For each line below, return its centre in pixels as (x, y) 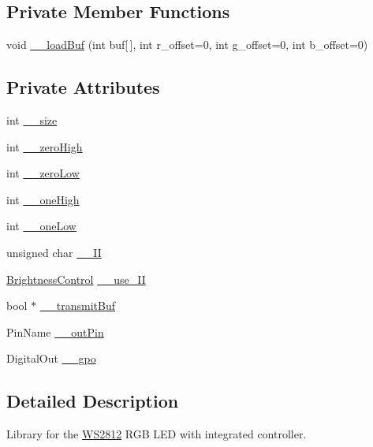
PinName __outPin (55, 332)
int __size (32, 120)
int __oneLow (41, 226)
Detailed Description (93, 401)
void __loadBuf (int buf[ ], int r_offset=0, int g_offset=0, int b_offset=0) (187, 45)
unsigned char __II (54, 252)
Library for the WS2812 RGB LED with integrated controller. (157, 434)
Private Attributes (83, 87)
